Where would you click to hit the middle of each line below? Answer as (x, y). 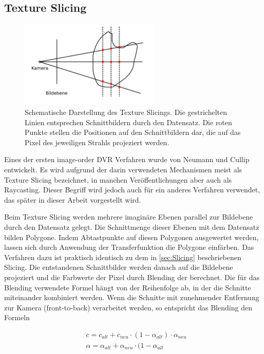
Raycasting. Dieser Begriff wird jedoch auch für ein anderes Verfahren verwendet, (132, 190)
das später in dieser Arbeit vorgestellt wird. (73, 199)
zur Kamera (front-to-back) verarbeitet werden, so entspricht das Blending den (128, 307)
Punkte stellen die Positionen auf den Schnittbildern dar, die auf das (133, 132)
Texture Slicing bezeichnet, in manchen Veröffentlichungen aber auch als (118, 179)
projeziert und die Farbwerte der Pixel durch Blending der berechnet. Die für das (132, 277)
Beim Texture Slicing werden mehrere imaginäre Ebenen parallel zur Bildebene (129, 217)
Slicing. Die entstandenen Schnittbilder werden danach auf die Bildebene (119, 267)
